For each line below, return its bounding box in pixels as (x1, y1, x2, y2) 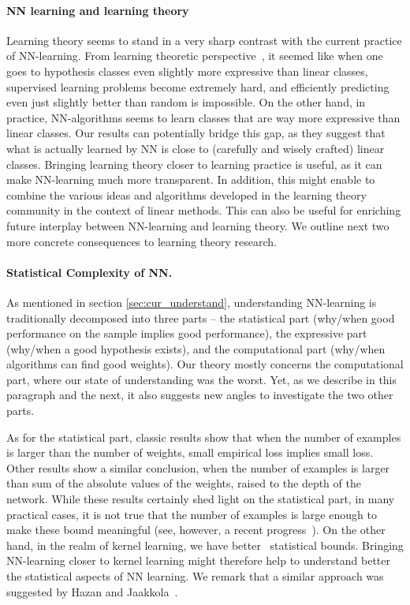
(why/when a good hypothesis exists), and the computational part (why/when (6, 340, 386, 357)
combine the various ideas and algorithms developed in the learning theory (6, 186, 367, 203)
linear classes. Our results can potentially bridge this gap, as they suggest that (6, 125, 386, 141)
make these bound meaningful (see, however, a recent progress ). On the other (6, 521, 386, 538)
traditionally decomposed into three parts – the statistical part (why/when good (6, 309, 395, 326)
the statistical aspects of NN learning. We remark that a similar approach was (6, 568, 384, 584)
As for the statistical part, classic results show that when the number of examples (6, 428, 401, 445)
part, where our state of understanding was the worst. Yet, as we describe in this (6, 371, 397, 387)
